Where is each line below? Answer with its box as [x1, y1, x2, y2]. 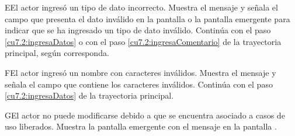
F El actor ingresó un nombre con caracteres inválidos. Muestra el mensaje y [5, 66, 276, 78]
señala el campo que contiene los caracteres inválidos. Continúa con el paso [5, 78, 273, 90]
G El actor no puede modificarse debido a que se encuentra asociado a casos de [5, 109, 285, 121]
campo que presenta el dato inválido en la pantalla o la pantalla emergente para [5, 12, 290, 25]
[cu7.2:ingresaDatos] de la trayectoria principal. [5, 89, 174, 102]
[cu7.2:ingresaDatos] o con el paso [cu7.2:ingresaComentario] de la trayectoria [5, 35, 282, 47]
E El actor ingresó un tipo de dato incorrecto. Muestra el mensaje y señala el [5, 1, 278, 13]
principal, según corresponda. [5, 47, 109, 59]
